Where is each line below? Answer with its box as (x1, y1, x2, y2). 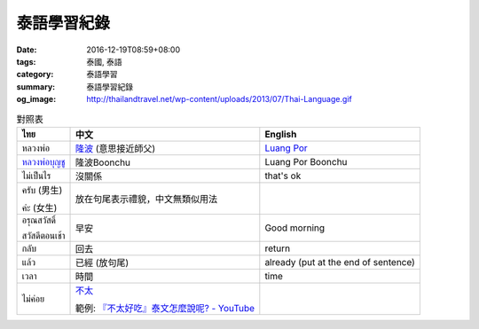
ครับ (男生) (21, 184, 63, 196)
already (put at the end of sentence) (264, 255, 416, 268)
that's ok (264, 169, 302, 182)
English (264, 128, 297, 140)
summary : (16, 81, 56, 92)
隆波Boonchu (75, 156, 131, 168)
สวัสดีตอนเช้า (21, 229, 66, 241)
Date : (16, 44, 37, 55)
